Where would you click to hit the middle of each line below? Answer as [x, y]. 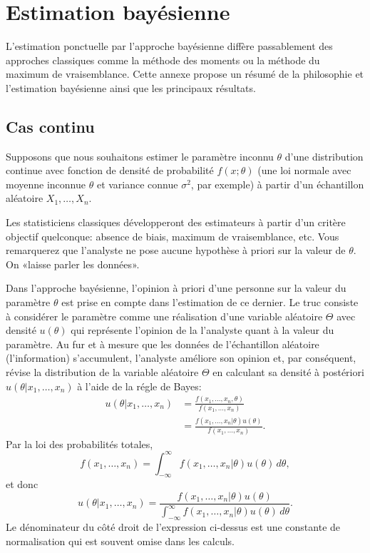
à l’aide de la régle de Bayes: [139, 386]
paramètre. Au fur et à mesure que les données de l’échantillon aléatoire [163, 344]
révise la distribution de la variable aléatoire [102, 372]
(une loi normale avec [304, 170]
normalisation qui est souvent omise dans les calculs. [120, 541]
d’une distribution [324, 156]
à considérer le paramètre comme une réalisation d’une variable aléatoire [164, 316]
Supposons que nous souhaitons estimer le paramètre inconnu [140, 156]
